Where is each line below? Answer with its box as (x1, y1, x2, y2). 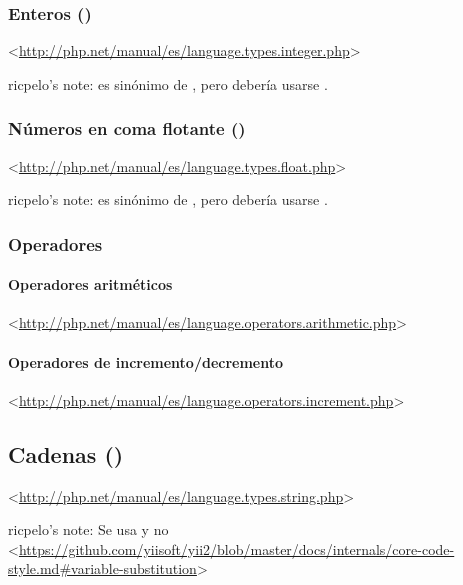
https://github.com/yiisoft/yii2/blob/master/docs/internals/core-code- (18, 538, 455, 559)
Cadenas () (8, 438, 124, 469)
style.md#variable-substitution (8, 558, 197, 579)
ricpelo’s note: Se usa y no (8, 519, 169, 540)
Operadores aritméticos (8, 274, 173, 295)
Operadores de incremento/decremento (8, 351, 284, 372)
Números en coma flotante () (8, 116, 246, 141)
